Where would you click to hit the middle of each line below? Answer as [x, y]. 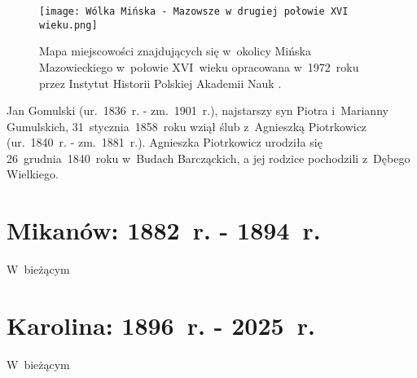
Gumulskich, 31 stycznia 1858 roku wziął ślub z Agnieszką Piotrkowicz [187, 126]
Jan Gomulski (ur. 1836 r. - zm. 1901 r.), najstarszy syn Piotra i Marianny [198, 110]
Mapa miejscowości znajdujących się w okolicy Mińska [175, 51]
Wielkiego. [33, 174]
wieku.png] [68, 25]
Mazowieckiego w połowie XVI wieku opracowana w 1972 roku [199, 66]
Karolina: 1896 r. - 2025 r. [161, 325]
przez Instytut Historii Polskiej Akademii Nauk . [160, 83]
